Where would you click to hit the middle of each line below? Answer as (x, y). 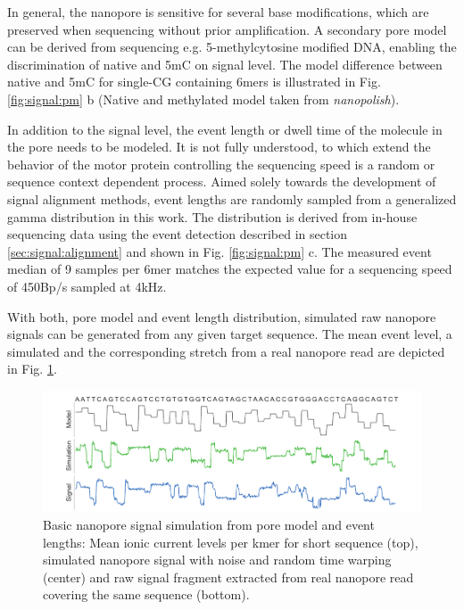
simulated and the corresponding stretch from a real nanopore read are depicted (226, 351)
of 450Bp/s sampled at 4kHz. (87, 286)
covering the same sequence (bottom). (146, 594)
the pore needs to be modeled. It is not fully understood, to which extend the (219, 147)
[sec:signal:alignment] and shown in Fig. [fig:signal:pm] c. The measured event (220, 251)
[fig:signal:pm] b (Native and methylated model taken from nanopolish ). (203, 99)
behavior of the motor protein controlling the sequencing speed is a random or (221, 164)
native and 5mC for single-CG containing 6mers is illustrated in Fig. (194, 82)
